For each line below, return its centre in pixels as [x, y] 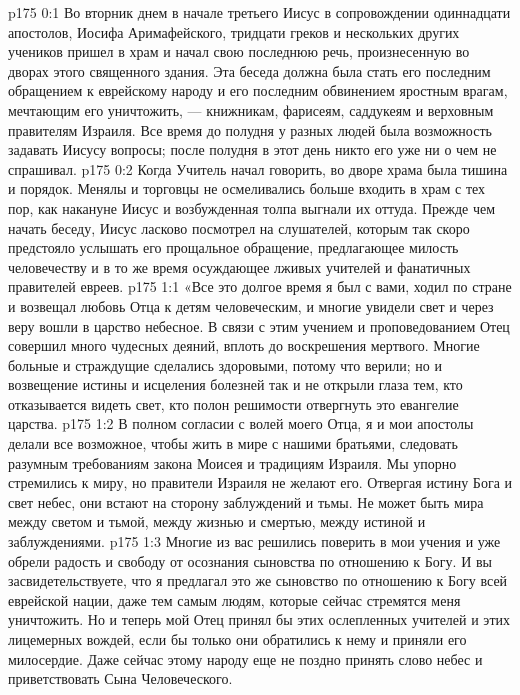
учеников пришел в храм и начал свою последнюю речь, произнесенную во [239, 51]
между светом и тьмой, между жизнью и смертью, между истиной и [217, 521]
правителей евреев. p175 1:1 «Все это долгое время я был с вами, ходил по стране [260, 286]
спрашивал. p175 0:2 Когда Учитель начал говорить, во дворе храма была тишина [258, 168]
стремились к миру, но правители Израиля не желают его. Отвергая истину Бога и [260, 482]
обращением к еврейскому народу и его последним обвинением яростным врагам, [258, 90]
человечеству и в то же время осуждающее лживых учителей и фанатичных [239, 266]
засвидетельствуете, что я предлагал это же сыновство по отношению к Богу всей [258, 580]
